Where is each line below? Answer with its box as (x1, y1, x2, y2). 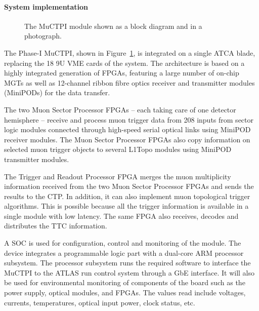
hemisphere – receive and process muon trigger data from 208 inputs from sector (4, 114, 253, 125)
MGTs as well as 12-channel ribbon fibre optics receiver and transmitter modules (4, 77, 255, 88)
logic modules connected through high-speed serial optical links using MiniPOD (4, 124, 251, 135)
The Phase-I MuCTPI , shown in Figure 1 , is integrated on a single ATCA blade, (4, 47, 255, 58)
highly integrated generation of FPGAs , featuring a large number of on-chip (4, 67, 239, 78)
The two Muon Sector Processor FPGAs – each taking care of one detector (4, 104, 236, 114)
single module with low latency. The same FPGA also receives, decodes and (4, 210, 239, 221)
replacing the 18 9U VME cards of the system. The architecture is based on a (4, 57, 245, 68)
